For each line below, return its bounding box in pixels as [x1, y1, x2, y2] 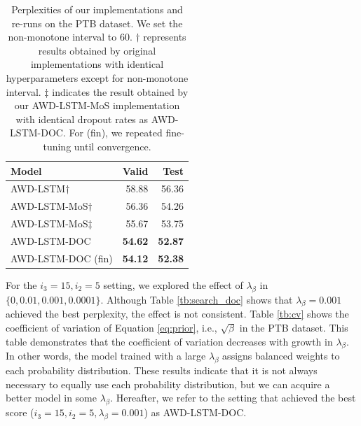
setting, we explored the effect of [103, 277, 243, 292]
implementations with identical [30, 57, 164, 71]
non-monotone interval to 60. [8, 29, 132, 44]
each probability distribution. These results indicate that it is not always [6, 363, 318, 378]
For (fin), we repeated [69, 125, 163, 140]
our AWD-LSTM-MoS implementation [14, 98, 180, 113]
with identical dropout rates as [15, 111, 149, 126]
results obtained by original [38, 43, 156, 57]
